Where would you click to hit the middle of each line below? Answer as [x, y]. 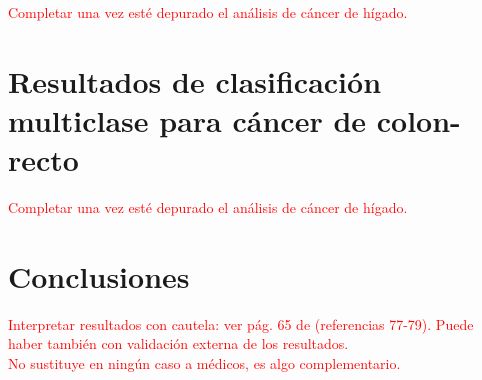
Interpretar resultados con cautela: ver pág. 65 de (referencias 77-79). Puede [241, 323]
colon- [418, 119]
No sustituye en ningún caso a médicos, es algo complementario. [204, 363]
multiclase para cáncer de [187, 119]
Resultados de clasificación [195, 80]
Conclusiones [99, 275]
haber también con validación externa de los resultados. [178, 343]
